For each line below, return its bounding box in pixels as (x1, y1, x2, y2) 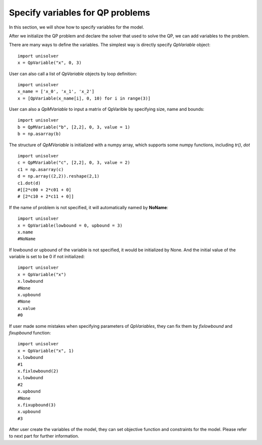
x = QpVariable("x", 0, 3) (17, 60, 82, 65)
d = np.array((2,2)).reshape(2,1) (17, 173, 99, 179)
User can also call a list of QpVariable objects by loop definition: (9, 71, 137, 77)
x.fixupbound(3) (17, 402, 56, 408)
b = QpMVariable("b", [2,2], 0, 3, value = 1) (17, 124, 131, 130)
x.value (17, 306, 36, 311)
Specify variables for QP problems (9, 7, 150, 18)
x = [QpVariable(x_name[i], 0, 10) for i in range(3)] (17, 95, 151, 101)
